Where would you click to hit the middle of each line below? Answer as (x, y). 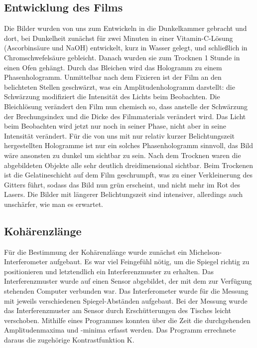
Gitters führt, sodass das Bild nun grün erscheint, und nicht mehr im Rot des (122, 184)
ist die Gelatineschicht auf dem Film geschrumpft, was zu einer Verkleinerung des (128, 175)
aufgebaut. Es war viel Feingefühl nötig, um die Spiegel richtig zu (150, 261)
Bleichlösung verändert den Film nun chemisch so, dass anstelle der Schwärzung (126, 106)
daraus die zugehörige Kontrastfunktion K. (69, 340)
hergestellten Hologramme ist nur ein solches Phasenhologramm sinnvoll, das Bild (129, 145)
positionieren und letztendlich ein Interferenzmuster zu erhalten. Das (109, 271)
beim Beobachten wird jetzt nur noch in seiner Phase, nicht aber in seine (115, 126)
